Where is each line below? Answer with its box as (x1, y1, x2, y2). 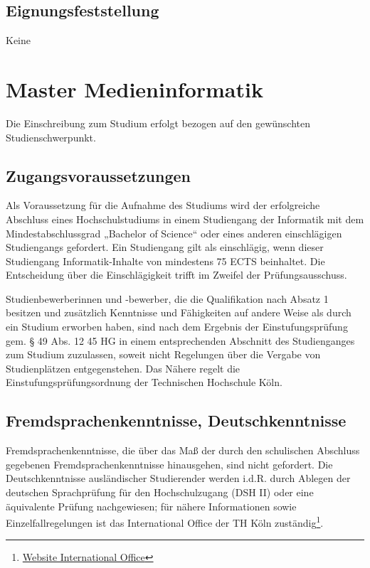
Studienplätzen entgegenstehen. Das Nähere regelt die (6, 360, 240, 375)
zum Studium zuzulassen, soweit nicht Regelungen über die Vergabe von (6, 347, 321, 362)
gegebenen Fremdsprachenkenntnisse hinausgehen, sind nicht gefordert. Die (6, 456, 333, 471)
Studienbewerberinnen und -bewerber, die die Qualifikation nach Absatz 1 (6, 291, 329, 306)
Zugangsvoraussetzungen (6, 164, 191, 186)
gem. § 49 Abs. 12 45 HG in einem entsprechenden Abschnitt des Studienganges (6, 333, 355, 348)
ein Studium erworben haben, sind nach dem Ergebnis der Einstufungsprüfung (6, 319, 348, 334)
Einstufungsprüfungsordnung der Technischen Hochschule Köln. (6, 375, 282, 390)
